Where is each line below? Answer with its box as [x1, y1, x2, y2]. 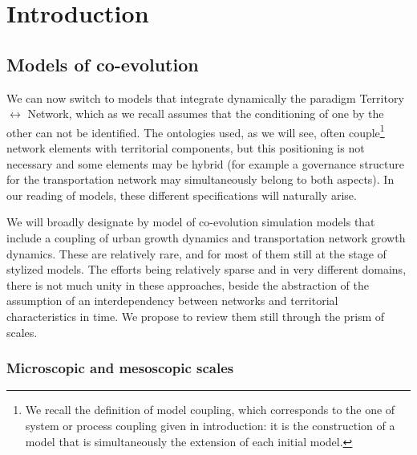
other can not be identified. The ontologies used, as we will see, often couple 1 [6, 121, 385, 140]
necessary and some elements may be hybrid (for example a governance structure [6, 155, 405, 172]
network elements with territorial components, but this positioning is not [6, 140, 365, 156]
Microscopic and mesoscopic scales [6, 358, 234, 378]
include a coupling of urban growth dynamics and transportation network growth [6, 229, 406, 246]
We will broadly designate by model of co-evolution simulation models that [6, 213, 375, 230]
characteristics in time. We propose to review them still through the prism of [6, 307, 385, 324]
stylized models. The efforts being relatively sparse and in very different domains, [6, 261, 407, 278]
